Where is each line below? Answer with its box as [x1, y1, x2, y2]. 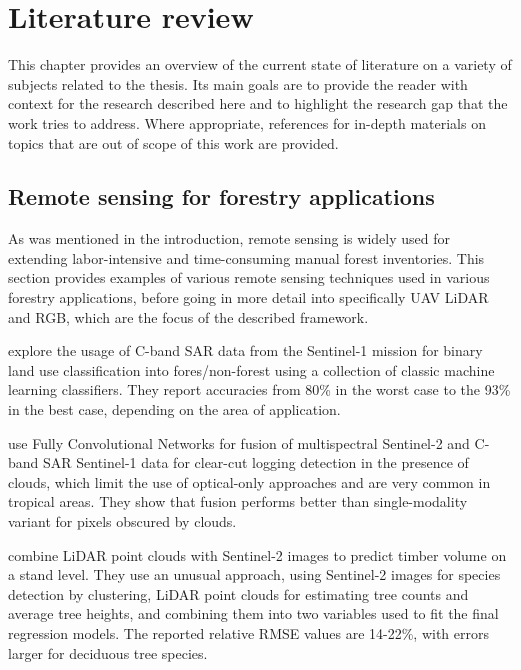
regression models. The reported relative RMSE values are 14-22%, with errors [8, 622, 489, 643]
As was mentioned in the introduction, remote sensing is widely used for [8, 228, 450, 249]
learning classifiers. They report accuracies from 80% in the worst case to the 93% [8, 379, 511, 400]
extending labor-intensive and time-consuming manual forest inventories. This [8, 247, 485, 268]
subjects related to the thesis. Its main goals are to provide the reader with [8, 73, 468, 94]
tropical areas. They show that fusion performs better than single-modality [8, 491, 468, 512]
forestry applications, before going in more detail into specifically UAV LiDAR [8, 287, 489, 308]
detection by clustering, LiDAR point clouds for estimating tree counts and [8, 583, 469, 604]
